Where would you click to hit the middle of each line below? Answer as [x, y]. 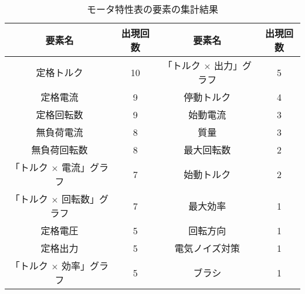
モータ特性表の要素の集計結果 [152, 9]
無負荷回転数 [60, 150]
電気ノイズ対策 [207, 248]
